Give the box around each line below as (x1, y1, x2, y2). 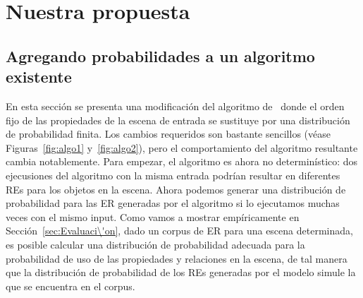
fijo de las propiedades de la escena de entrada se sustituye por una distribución (6, 112, 350, 127)
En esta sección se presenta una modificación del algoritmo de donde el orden (6, 98, 345, 113)
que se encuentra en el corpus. (6, 278, 135, 293)
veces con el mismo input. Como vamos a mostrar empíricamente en (6, 209, 300, 224)
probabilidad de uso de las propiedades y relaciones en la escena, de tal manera (6, 251, 347, 266)
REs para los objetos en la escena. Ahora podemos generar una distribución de (6, 181, 346, 196)
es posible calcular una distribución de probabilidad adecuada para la (6, 237, 305, 251)
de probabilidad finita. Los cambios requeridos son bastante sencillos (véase (6, 126, 331, 141)
